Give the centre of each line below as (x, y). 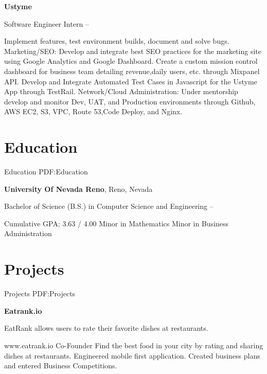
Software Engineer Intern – (47, 23)
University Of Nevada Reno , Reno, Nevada (78, 189)
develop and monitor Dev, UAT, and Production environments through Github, (130, 101)
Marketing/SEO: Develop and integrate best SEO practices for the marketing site (133, 51)
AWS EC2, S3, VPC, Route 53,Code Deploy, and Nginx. (93, 111)
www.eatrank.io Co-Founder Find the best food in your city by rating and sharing (134, 345)
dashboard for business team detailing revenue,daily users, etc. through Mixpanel (132, 71)
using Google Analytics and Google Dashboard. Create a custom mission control (131, 61)
